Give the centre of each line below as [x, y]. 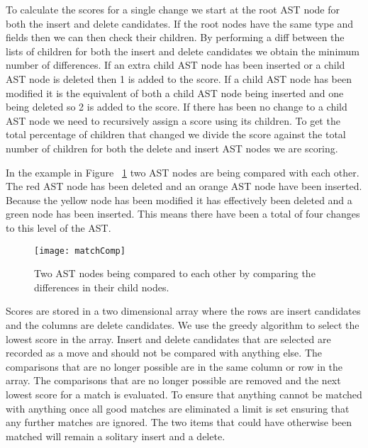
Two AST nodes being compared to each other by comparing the [175, 273]
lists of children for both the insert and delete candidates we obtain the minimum [183, 51]
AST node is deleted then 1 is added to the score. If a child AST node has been [179, 78]
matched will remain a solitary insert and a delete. [116, 436]
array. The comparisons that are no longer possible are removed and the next [173, 380]
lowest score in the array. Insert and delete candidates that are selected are [168, 338]
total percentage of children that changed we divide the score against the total [176, 134]
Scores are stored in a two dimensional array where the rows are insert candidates [183, 311]
